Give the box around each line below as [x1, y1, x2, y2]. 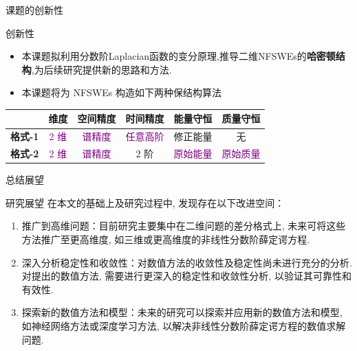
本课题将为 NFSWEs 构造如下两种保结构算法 [21, 85, 221, 100]
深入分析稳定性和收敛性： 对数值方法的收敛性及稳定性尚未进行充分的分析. [21, 255, 352, 269]
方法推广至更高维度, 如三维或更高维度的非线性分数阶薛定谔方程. [21, 232, 310, 247]
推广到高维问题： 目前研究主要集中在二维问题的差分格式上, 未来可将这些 [21, 218, 346, 233]
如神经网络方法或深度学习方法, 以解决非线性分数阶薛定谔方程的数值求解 [21, 319, 346, 332]
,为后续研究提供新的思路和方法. [31, 62, 172, 76]
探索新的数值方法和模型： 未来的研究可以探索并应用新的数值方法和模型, [21, 305, 343, 319]
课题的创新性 [6, 3, 63, 16]
